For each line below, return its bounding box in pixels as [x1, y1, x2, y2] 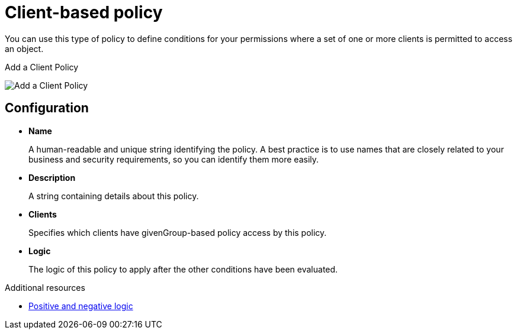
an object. [5, 43, 44, 54]
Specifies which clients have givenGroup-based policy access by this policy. [28, 227, 327, 238]
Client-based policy [5, 2, 163, 22]
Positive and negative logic [28, 300, 133, 311]
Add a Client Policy [5, 61, 79, 72]
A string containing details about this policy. [28, 190, 199, 201]
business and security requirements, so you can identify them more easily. [28, 154, 319, 164]
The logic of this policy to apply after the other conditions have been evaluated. [28, 264, 338, 274]
